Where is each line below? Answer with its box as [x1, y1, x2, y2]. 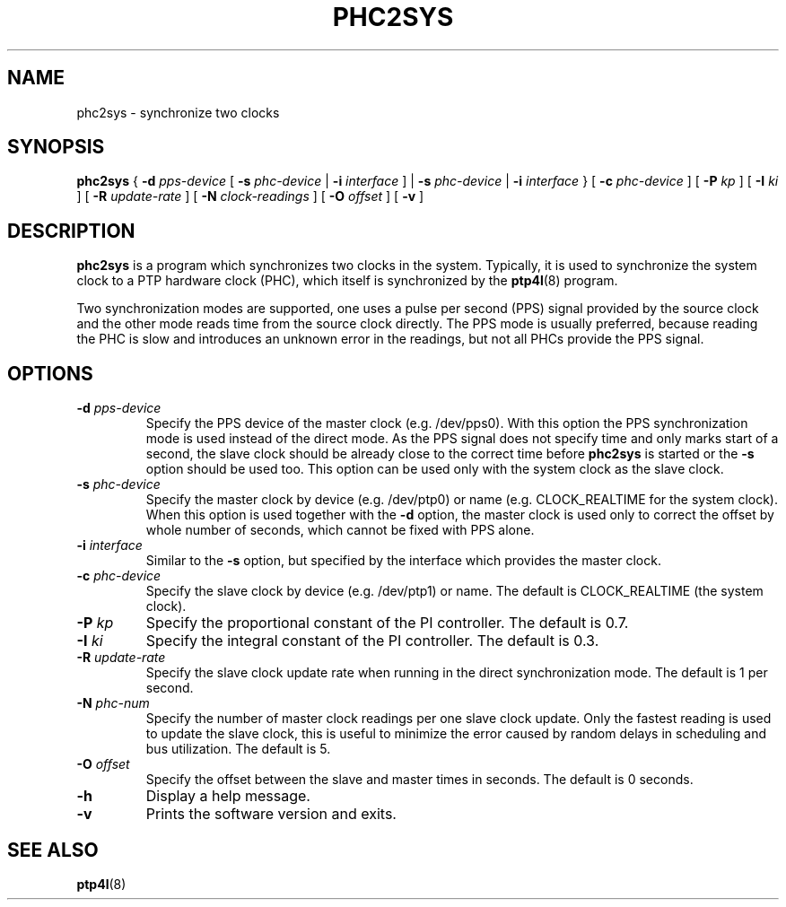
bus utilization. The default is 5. [145, 741, 331, 757]
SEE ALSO [7, 838, 99, 861]
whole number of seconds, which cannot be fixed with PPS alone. [145, 522, 535, 538]
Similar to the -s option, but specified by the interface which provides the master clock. [145, 553, 661, 569]
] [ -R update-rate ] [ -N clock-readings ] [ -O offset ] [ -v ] [76, 188, 424, 205]
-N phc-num [76, 695, 150, 711]
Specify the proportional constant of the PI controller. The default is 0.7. [145, 614, 629, 632]
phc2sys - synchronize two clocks [76, 104, 280, 120]
